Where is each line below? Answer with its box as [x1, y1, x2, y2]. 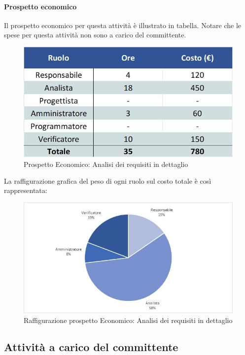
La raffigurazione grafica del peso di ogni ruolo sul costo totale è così [4, 175, 211, 186]
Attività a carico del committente [4, 339, 178, 354]
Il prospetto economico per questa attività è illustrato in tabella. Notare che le [4, 20, 242, 30]
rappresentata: [4, 185, 47, 195]
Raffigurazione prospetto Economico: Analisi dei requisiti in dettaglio [24, 315, 233, 325]
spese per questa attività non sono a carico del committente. [4, 30, 186, 40]
